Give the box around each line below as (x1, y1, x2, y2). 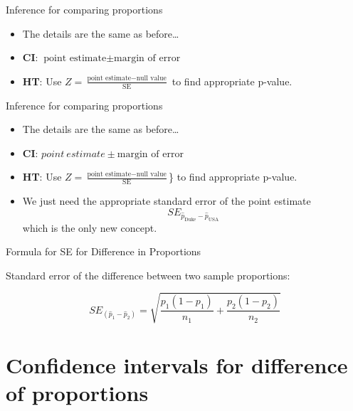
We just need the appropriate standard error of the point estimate (22, 193, 311, 208)
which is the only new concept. (22, 220, 157, 235)
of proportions (6, 378, 149, 407)
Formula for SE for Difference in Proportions (6, 244, 201, 259)
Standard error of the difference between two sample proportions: (6, 267, 290, 282)
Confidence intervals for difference (6, 351, 348, 380)
